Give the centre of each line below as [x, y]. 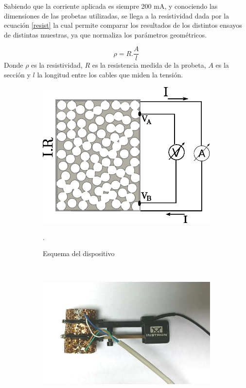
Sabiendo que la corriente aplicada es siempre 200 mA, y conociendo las [111, 6]
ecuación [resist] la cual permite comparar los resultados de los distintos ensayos [123, 25]
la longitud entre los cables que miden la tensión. [110, 75]
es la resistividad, [57, 65]
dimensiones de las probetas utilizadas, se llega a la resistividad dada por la [117, 15]
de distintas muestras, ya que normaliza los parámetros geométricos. [105, 34]
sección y [17, 75]
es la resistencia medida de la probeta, [149, 65]
